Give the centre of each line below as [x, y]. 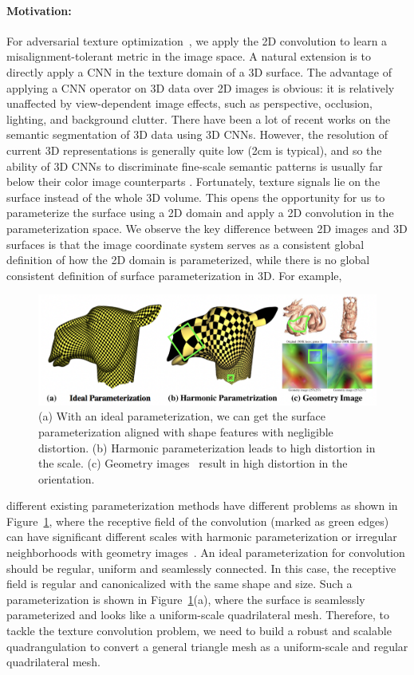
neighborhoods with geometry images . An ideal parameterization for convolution [206, 553]
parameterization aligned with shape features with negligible [186, 431]
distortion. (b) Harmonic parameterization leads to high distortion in [207, 447]
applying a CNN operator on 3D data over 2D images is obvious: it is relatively [201, 87]
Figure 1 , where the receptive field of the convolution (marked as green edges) [198, 521]
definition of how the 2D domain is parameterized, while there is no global [188, 260]
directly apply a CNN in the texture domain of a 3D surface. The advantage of [199, 71]
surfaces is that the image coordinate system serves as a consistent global [185, 244]
